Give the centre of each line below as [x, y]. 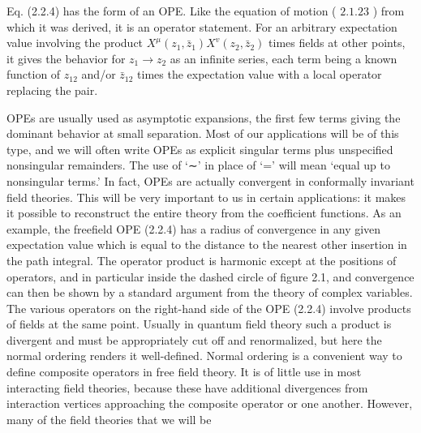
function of [34, 74]
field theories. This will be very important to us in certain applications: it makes [206, 197]
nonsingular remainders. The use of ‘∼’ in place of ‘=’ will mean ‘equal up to [198, 165]
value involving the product [75, 43]
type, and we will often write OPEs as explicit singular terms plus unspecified [200, 149]
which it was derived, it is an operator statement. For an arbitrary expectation [202, 26]
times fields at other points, [337, 43]
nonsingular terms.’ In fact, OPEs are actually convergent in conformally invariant [210, 180]
